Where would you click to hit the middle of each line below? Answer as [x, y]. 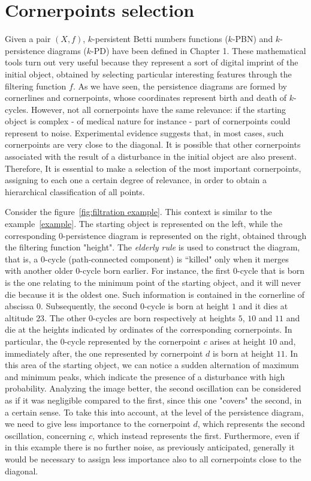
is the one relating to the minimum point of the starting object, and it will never [153, 282]
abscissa [19, 306]
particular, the [31, 341]
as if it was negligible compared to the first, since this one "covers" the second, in [153, 400]
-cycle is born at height [187, 306]
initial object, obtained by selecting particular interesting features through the [148, 74]
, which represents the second [251, 424]
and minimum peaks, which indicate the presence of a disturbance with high [145, 376]
